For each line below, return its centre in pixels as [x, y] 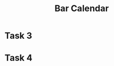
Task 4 [19, 58]
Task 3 [18, 36]
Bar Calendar [82, 8]
